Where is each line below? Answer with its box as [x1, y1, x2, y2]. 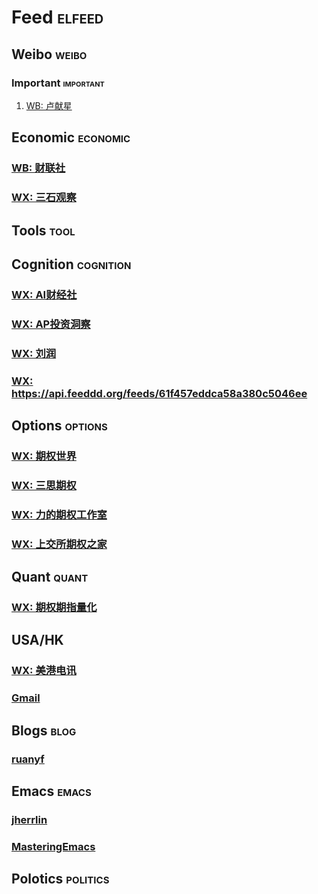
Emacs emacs [11, 782, 92, 800]
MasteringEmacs [11, 839, 96, 853]
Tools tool [11, 222, 76, 239]
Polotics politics [11, 871, 110, 888]
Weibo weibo [11, 46, 88, 63]
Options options [11, 417, 108, 434]
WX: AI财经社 [11, 287, 78, 301]
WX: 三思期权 [11, 478, 77, 492]
